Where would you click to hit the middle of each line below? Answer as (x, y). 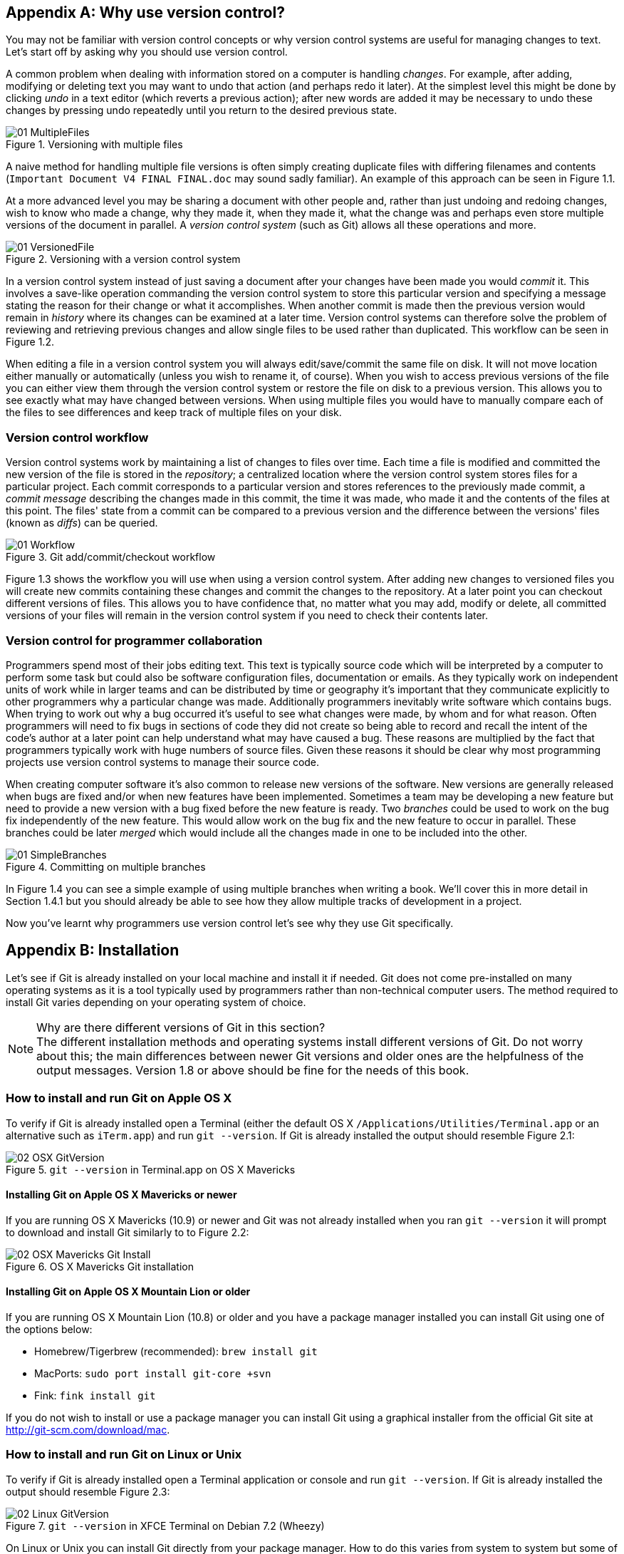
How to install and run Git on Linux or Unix (124, 1455)
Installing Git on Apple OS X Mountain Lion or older (128, 1292)
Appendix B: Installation (93, 950)
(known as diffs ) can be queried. (82, 523)
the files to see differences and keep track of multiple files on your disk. (174, 413)
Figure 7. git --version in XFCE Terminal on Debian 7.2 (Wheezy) (165, 1525)
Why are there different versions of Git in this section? (181, 1027)
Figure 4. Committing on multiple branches (106, 866)
